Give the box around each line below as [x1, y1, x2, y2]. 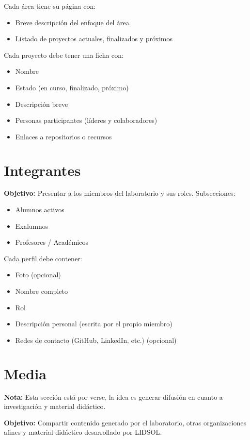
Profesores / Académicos [15, 237, 88, 247]
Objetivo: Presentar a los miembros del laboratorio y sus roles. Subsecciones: [4, 188, 235, 198]
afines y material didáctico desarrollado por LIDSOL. [4, 427, 162, 437]
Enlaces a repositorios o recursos [15, 131, 112, 141]
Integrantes [4, 160, 81, 180]
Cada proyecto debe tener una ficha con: [4, 50, 124, 60]
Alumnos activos [15, 204, 64, 215]
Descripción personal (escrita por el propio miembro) [15, 319, 172, 329]
